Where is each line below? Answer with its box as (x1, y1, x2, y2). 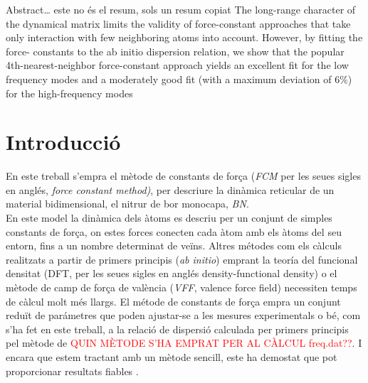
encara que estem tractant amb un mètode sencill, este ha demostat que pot (6, 350, 337, 364)
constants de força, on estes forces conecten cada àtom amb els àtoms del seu (6, 224, 342, 239)
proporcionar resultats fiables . (6, 363, 139, 378)
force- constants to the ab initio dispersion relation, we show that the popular (6, 43, 345, 58)
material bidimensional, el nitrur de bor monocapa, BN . (6, 196, 249, 211)
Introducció (6, 127, 121, 156)
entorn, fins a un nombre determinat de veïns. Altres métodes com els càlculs (6, 238, 342, 253)
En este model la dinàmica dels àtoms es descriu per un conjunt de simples (6, 210, 332, 225)
